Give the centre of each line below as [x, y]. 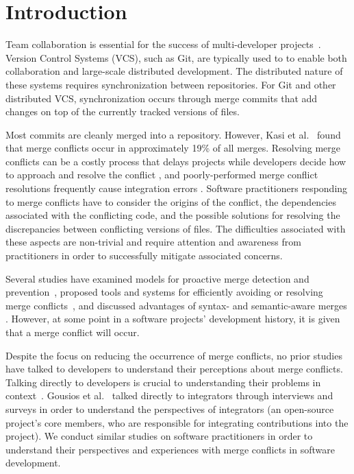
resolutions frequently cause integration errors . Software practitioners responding [177, 188]
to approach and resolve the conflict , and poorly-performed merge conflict [162, 175]
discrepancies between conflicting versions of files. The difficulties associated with [176, 228]
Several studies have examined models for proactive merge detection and [157, 278]
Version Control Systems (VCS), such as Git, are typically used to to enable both [176, 57]
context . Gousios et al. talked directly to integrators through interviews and [169, 395]
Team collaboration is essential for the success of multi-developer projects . [163, 44]
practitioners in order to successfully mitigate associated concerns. [144, 256]
